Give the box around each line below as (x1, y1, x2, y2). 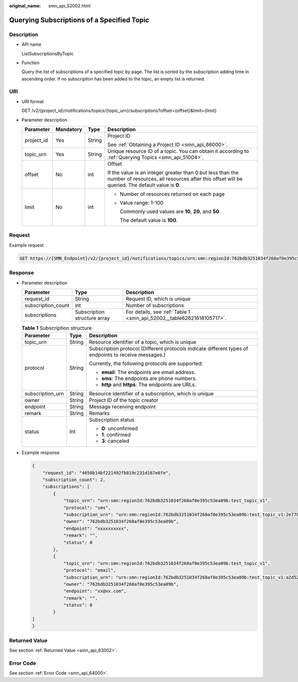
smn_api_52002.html (48, 3, 91, 8)
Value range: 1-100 (120, 199, 163, 206)
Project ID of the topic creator (89, 397, 158, 404)
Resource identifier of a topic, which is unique (89, 339, 196, 346)
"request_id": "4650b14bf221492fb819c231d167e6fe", (42, 470, 171, 476)
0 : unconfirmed (101, 425, 138, 432)
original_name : (9, 3, 41, 8)
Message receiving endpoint (89, 403, 156, 410)
